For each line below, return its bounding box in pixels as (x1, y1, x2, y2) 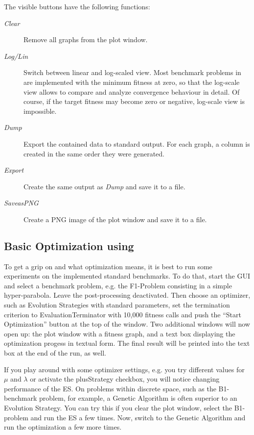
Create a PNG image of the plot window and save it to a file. (23, 214, 207, 224)
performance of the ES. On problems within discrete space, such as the (4, 383, 216, 393)
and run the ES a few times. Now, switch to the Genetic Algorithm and (30, 412, 246, 422)
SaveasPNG (4, 198, 39, 208)
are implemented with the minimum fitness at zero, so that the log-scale (23, 77, 240, 87)
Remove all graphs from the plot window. (23, 34, 148, 45)
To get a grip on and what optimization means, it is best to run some (4, 261, 212, 271)
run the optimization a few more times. (4, 422, 122, 432)
